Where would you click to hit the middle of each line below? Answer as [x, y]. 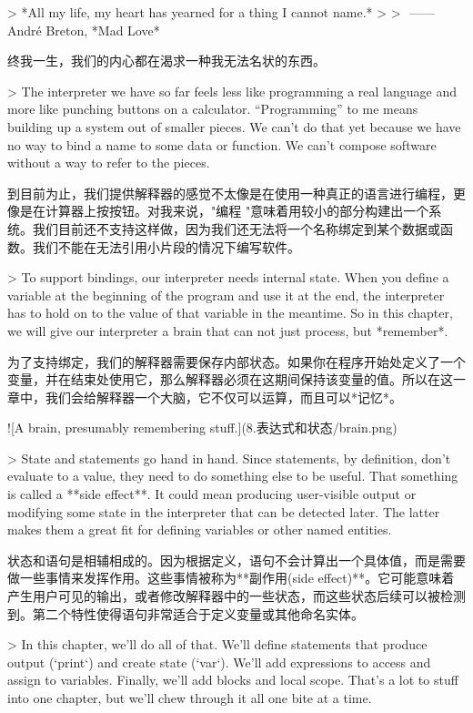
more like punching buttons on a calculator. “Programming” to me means [213, 109]
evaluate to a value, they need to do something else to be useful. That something [233, 476]
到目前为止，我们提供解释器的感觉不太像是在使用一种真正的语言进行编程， [230, 193]
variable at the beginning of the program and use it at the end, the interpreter [226, 295]
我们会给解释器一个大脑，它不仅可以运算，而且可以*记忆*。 [223, 397]
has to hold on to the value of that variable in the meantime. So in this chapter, [230, 313]
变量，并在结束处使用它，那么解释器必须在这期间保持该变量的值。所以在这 [230, 379]
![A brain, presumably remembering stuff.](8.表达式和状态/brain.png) [202, 428]
